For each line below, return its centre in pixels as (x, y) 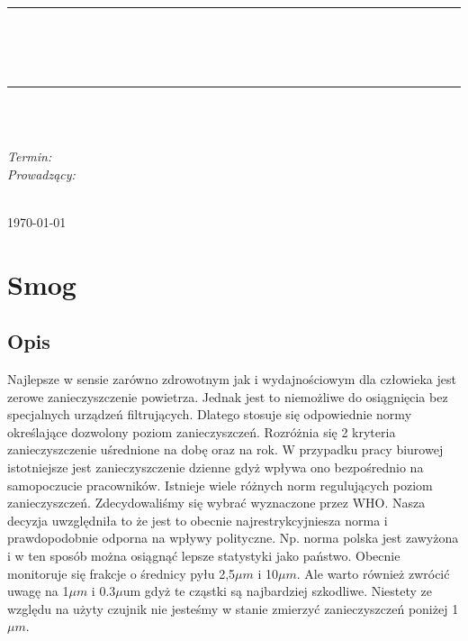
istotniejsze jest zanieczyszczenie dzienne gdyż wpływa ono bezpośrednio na (216, 467)
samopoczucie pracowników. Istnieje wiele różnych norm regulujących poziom (220, 485)
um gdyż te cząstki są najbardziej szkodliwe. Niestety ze (278, 591)
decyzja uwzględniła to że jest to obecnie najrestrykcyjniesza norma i (198, 520)
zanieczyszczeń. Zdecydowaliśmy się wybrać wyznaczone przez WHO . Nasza (216, 503)
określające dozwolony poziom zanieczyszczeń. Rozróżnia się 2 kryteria (202, 431)
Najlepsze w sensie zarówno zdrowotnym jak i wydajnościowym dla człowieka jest (232, 379)
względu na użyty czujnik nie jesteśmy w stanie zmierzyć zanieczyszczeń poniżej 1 (233, 608)
